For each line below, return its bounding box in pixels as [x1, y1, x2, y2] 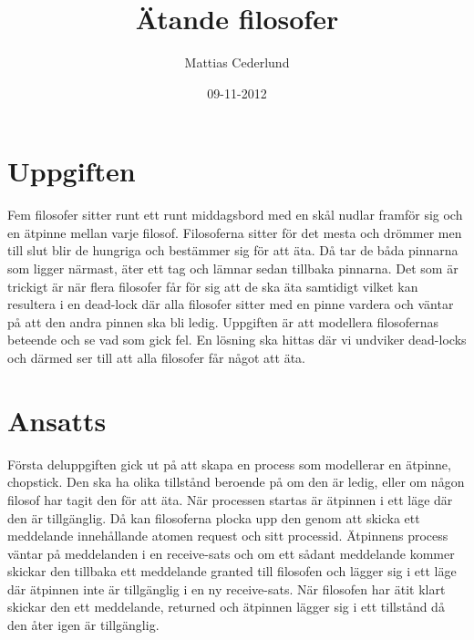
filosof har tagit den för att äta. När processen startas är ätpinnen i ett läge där [7, 490, 453, 509]
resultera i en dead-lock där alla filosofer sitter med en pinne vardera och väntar [7, 294, 454, 314]
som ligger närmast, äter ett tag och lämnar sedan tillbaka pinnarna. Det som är [7, 259, 459, 278]
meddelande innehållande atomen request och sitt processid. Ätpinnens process [7, 526, 448, 545]
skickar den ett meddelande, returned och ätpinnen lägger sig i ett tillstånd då [7, 597, 445, 616]
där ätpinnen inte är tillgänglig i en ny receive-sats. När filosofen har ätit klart [7, 579, 446, 598]
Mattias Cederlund [184, 53, 290, 72]
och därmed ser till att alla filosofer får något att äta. [7, 348, 305, 366]
